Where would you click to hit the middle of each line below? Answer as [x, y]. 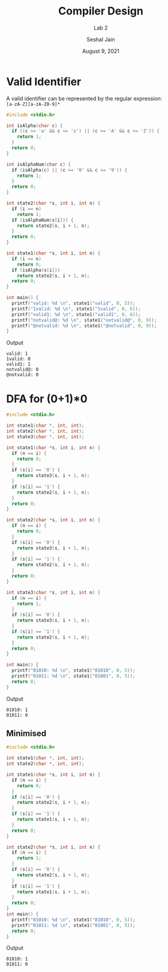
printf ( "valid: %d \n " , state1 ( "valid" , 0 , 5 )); [73, 303]
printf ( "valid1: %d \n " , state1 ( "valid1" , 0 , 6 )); [76, 314]
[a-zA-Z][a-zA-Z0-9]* [33, 104]
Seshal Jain [101, 39]
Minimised [26, 733]
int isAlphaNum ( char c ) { [38, 164]
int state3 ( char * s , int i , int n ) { [53, 592]
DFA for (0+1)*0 [47, 399]
